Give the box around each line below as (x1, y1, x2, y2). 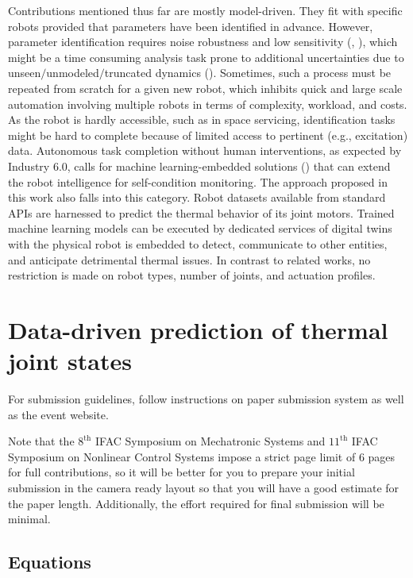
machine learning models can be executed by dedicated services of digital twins (8, 220, 392, 237)
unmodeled (46, 64, 99, 81)
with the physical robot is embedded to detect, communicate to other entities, (8, 235, 388, 252)
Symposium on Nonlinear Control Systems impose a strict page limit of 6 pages (8, 448, 396, 464)
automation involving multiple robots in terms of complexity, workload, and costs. (8, 95, 407, 112)
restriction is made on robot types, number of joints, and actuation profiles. (8, 267, 376, 283)
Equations (8, 549, 91, 574)
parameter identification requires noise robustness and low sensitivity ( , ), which (8, 33, 398, 50)
